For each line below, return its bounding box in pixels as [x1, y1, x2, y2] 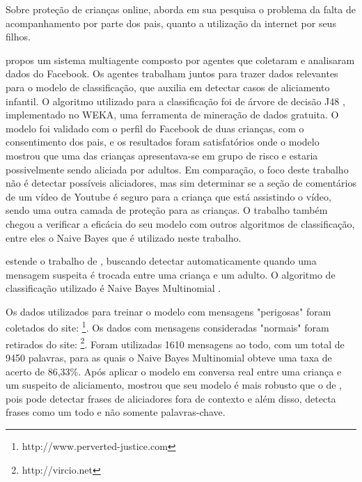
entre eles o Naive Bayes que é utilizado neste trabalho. [6, 230, 242, 244]
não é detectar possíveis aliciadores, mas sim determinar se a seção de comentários [6, 176, 356, 190]
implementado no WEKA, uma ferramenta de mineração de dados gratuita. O [6, 107, 339, 122]
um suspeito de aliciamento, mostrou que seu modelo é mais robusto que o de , [6, 378, 343, 392]
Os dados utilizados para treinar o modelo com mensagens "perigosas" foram [6, 304, 331, 318]
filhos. [6, 29, 31, 44]
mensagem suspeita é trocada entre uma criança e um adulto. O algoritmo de [6, 267, 336, 281]
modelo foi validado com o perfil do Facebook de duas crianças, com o [6, 120, 304, 135]
